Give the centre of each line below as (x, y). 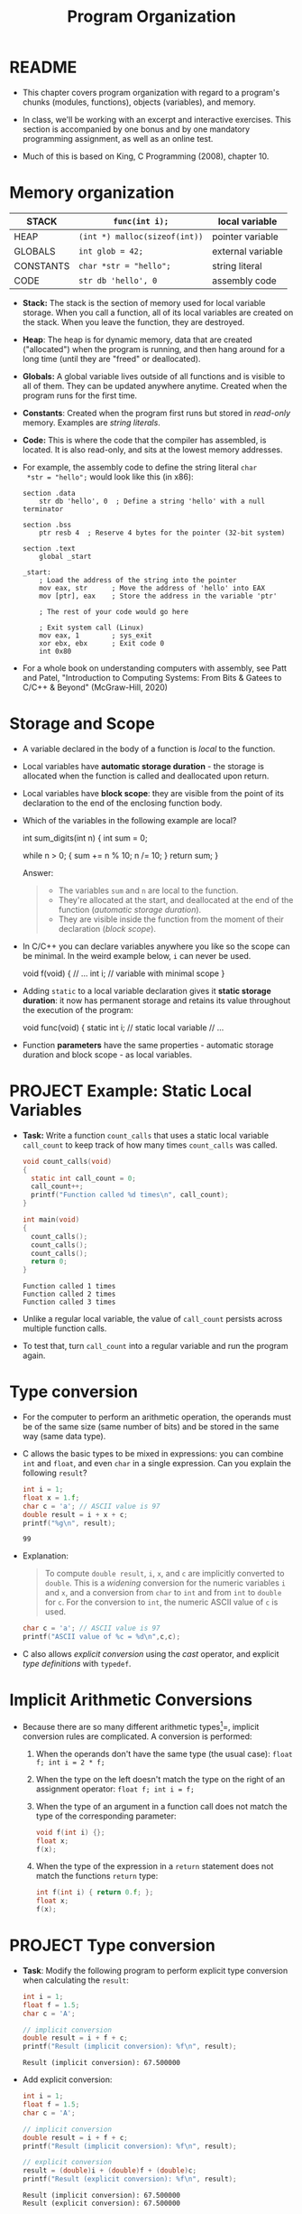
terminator (43, 509)
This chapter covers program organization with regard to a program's (151, 92)
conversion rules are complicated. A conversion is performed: (137, 1736)
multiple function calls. (64, 1328)
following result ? (55, 1473)
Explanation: (46, 1556)
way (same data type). (64, 1437)
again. (34, 1355)
